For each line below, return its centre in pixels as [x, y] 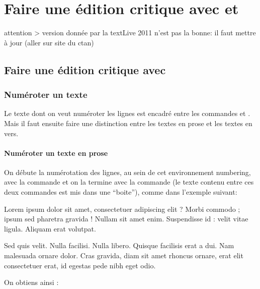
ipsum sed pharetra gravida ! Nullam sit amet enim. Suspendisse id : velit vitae [126, 219]
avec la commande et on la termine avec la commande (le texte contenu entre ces [129, 182]
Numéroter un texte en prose [56, 153]
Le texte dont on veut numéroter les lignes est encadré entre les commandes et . [127, 113]
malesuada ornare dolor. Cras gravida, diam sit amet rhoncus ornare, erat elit [124, 255]
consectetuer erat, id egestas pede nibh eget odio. [80, 265]
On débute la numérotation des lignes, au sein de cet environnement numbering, [127, 172]
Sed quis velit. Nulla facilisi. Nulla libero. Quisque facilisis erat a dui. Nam [119, 245]
